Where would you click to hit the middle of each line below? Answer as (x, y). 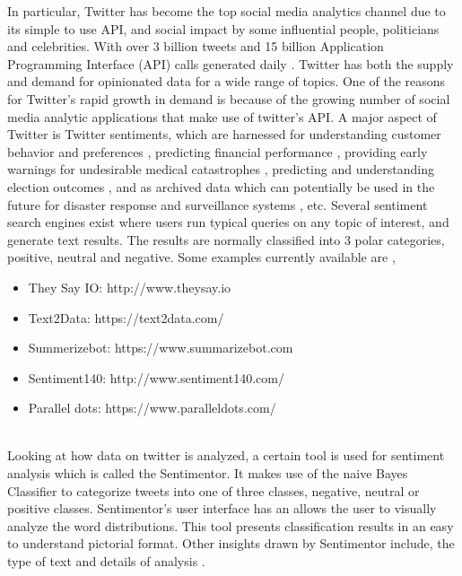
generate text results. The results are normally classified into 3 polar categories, (226, 239)
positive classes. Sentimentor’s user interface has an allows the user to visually (222, 508)
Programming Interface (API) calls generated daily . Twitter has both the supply (231, 63)
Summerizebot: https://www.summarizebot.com (161, 348)
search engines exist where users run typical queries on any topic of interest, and (228, 222)
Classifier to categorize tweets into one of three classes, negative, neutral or (214, 490)
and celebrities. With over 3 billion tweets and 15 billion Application (196, 46)
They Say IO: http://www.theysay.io (130, 287)
